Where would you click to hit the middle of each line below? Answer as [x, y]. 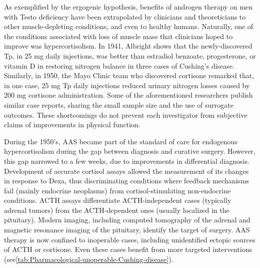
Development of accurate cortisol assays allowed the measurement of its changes [126, 171]
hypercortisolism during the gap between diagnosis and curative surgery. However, [130, 151]
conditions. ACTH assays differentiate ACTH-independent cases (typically [118, 200]
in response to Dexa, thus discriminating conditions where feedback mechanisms [127, 181]
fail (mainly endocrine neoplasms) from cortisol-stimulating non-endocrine [117, 190]
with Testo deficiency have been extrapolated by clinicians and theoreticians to [125, 16]
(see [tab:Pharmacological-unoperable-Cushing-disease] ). [89, 259]
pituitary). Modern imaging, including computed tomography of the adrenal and [127, 220]
